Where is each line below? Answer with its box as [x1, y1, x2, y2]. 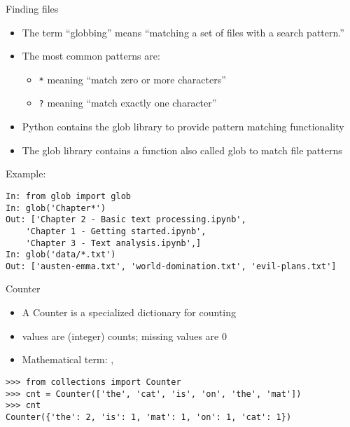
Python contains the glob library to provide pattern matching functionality [22, 119, 344, 134]
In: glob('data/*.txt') [6, 250, 116, 260]
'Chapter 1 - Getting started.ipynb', [25, 226, 206, 236]
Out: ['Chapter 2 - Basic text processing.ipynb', [6, 215, 246, 225]
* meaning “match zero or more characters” [38, 72, 226, 86]
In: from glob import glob [6, 191, 131, 201]
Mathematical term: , [22, 352, 114, 367]
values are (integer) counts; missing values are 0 [22, 328, 227, 343]
